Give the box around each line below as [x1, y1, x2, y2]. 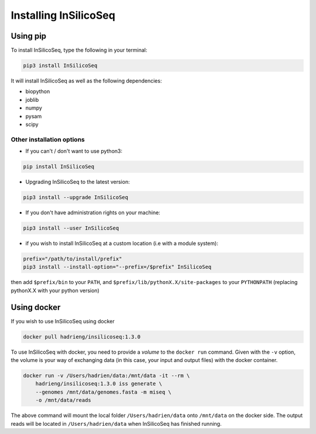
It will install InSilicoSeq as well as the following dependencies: [11, 77, 162, 84]
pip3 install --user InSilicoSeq [23, 225, 119, 231]
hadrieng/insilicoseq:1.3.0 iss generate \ [35, 381, 162, 387]
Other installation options [11, 135, 85, 143]
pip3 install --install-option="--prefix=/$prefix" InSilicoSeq [23, 264, 212, 271]
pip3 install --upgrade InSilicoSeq [23, 194, 129, 201]
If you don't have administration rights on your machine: [25, 209, 160, 216]
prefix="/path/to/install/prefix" [23, 255, 122, 262]
